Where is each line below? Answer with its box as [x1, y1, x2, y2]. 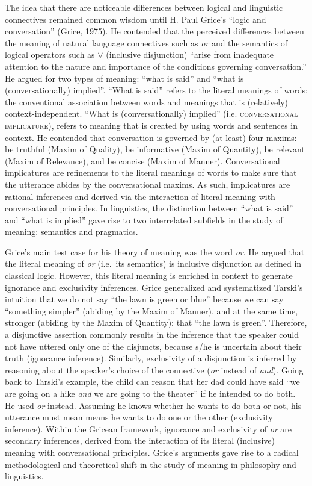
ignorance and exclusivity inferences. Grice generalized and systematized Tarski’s [5, 281, 303, 293]
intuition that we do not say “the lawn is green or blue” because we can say [5, 293, 284, 305]
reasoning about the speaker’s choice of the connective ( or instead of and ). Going [5, 363, 304, 376]
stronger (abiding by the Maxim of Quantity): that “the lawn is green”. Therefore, [5, 316, 307, 329]
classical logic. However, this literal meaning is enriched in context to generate [5, 269, 293, 282]
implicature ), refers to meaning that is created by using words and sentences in [5, 119, 298, 131]
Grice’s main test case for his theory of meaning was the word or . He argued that [5, 245, 305, 258]
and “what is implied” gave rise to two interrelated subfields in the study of [5, 213, 283, 226]
